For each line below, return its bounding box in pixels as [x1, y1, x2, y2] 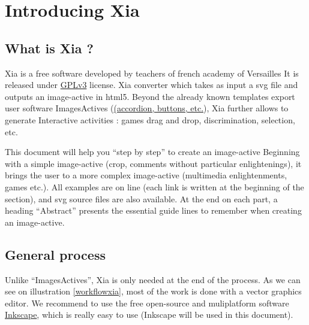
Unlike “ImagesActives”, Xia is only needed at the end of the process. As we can [5, 273, 301, 285]
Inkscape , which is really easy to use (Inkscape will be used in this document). [5, 308, 293, 321]
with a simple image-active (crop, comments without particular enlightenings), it [5, 157, 302, 169]
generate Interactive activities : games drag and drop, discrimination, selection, [5, 113, 295, 126]
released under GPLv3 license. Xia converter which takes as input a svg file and [5, 78, 298, 91]
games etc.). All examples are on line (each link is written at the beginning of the [5, 180, 304, 193]
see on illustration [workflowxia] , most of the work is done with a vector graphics [5, 285, 302, 297]
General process [5, 245, 106, 263]
